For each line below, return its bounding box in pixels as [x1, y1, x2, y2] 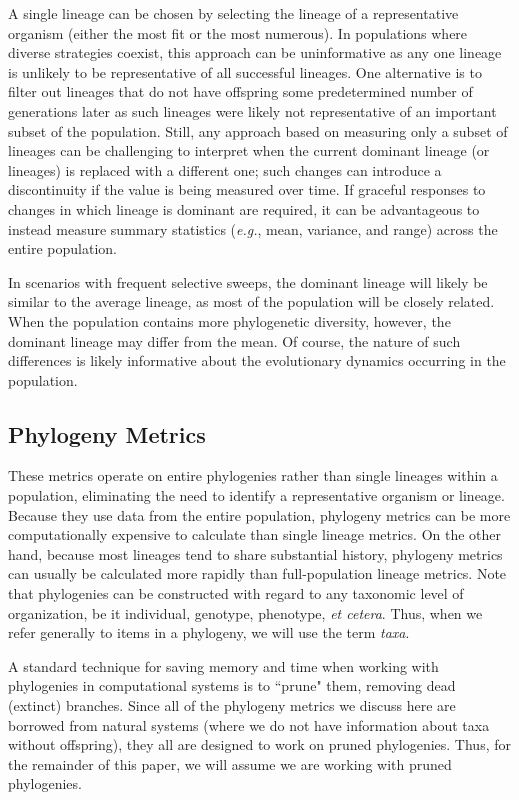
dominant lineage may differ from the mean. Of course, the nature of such [8, 330, 461, 351]
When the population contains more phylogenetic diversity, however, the [8, 310, 451, 331]
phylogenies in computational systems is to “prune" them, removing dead [8, 675, 456, 696]
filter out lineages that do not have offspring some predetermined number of [8, 81, 473, 102]
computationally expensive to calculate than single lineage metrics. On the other [8, 524, 502, 545]
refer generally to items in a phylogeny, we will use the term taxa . [8, 622, 410, 643]
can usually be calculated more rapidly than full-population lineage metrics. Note [8, 563, 507, 584]
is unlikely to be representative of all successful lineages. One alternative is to [8, 61, 482, 82]
